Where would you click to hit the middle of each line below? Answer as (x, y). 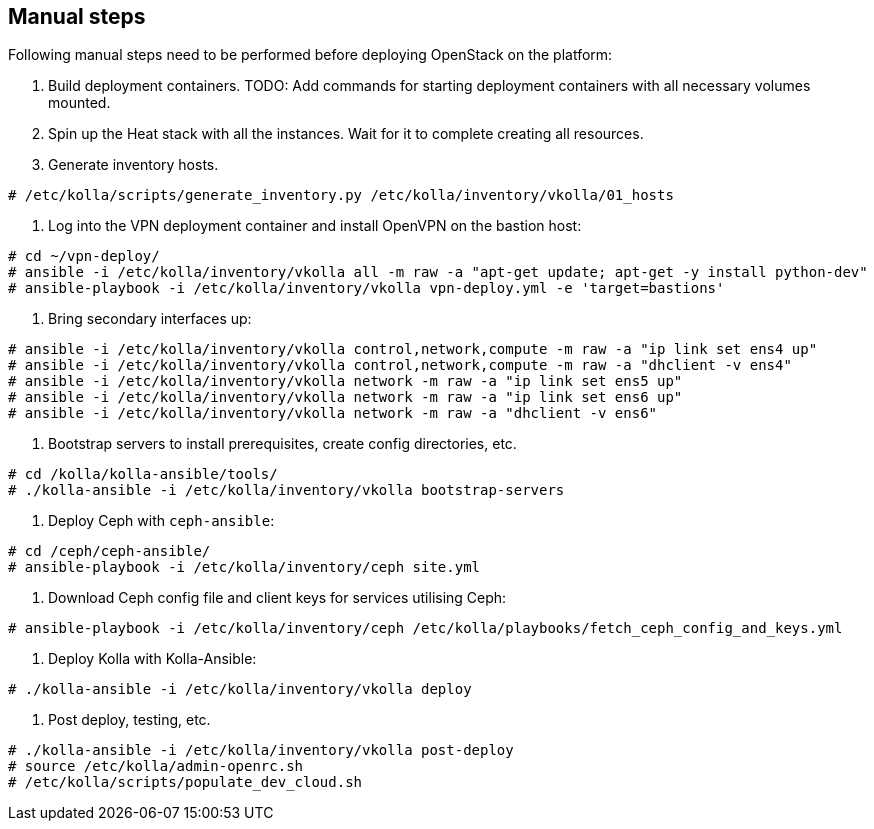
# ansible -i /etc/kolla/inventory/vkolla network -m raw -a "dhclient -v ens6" (333, 413)
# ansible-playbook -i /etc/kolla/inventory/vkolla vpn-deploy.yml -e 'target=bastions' (366, 288)
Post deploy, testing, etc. (129, 720)
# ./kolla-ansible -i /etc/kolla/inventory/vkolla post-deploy (261, 750)
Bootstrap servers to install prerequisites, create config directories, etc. (282, 444)
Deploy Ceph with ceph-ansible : (161, 521)
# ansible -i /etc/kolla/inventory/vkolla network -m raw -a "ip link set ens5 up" (345, 381)
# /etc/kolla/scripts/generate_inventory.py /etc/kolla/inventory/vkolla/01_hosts (341, 195)
